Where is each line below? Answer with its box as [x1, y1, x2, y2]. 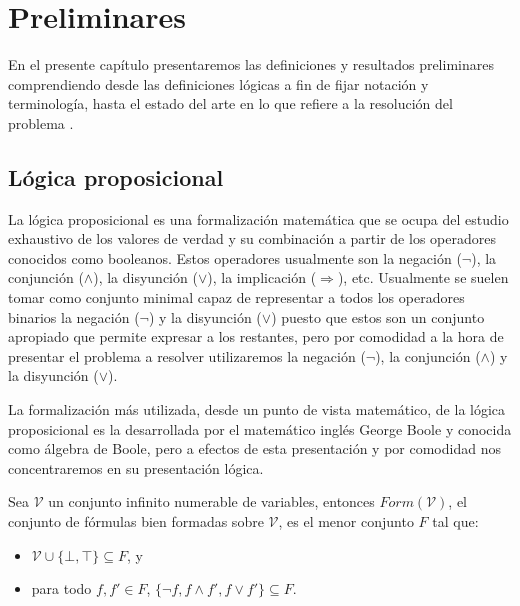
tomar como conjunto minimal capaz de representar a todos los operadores [8, 287, 465, 308]
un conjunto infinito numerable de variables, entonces [48, 491, 375, 512]
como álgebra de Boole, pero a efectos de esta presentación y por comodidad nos [8, 438, 501, 459]
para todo [31, 578, 92, 599]
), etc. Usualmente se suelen [337, 267, 509, 288]
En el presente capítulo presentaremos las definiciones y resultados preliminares [8, 54, 494, 75]
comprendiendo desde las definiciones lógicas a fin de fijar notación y [8, 73, 429, 94]
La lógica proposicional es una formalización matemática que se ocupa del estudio [8, 208, 509, 229]
